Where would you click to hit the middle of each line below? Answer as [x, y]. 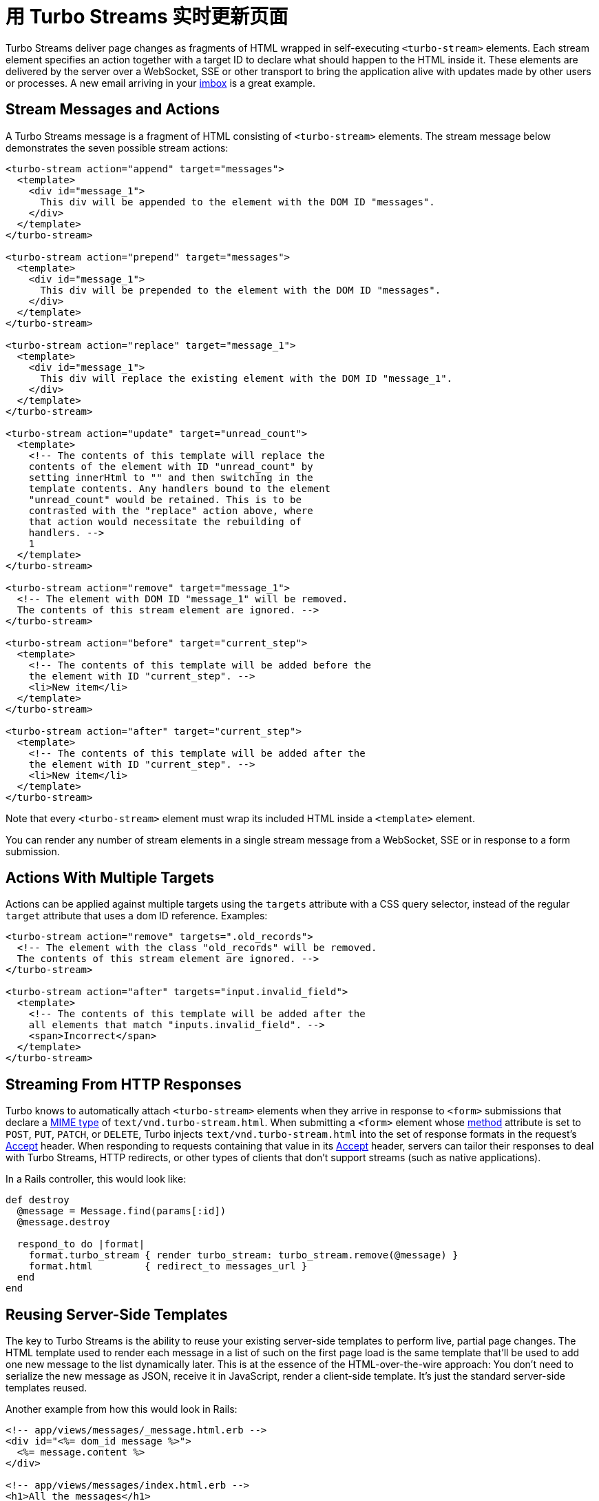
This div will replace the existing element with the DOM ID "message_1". [246, 378]
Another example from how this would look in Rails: [122, 1409]
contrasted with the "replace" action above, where [171, 510]
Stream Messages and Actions [113, 110]
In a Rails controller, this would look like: [96, 1179]
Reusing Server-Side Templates [117, 1314]
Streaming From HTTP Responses [124, 1084]
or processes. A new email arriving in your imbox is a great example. [161, 83]
